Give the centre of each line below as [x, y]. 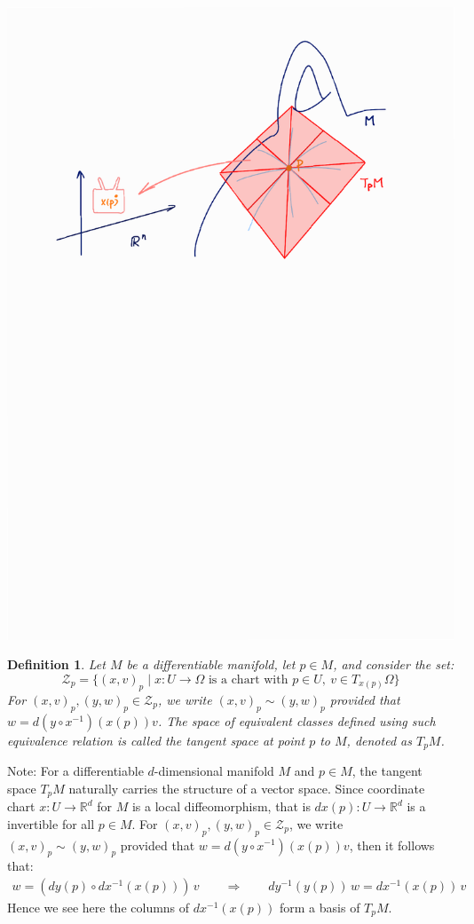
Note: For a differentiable [75, 771]
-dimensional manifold [214, 771]
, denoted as [379, 740]
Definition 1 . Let [56, 664]
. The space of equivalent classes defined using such [296, 720]
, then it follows [392, 845]
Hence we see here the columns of [99, 907]
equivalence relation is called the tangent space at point [156, 740]
